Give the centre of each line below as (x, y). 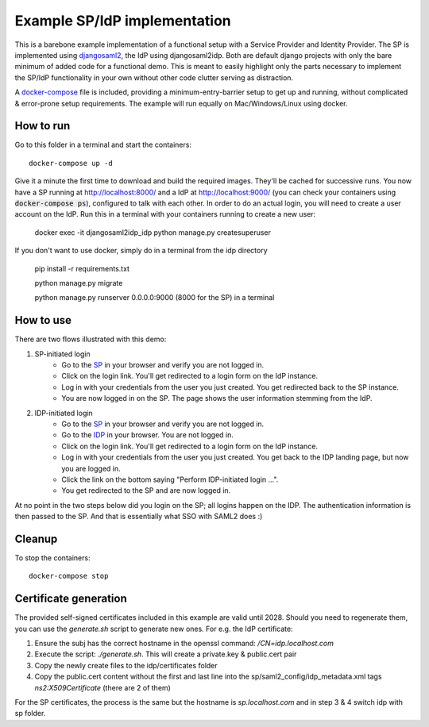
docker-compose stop (69, 576)
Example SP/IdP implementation (123, 21)
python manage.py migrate (79, 283)
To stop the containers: (52, 558)
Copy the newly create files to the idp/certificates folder (126, 665)
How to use (43, 320)
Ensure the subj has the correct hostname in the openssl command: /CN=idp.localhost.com (184, 644)
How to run (43, 126)
